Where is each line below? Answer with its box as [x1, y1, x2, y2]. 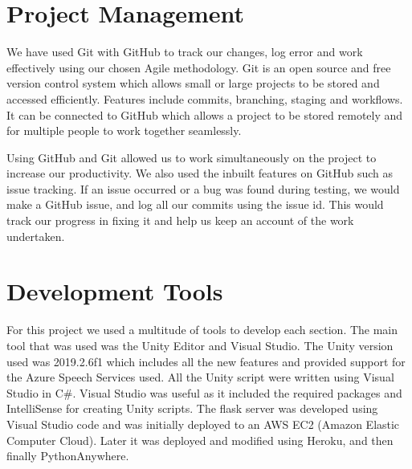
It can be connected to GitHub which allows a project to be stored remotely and [6, 106, 403, 123]
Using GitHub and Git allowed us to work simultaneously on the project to [6, 149, 377, 165]
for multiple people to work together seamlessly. [6, 122, 242, 139]
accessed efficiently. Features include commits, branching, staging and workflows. [6, 90, 403, 107]
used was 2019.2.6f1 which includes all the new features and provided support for [6, 353, 406, 369]
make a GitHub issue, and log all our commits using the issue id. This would [6, 196, 384, 213]
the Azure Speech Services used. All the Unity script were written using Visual [6, 369, 394, 385]
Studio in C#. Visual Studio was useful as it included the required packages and [6, 384, 402, 401]
